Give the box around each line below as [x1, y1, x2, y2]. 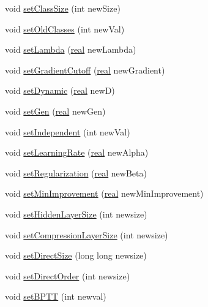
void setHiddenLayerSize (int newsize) [5, 207, 147, 220]
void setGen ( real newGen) [5, 104, 106, 117]
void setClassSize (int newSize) [5, 2, 121, 14]
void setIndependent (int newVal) [5, 125, 130, 138]
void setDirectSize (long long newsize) [5, 249, 147, 262]
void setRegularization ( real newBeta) [5, 166, 147, 179]
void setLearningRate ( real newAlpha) [5, 146, 149, 159]
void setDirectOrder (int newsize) [5, 269, 130, 282]
